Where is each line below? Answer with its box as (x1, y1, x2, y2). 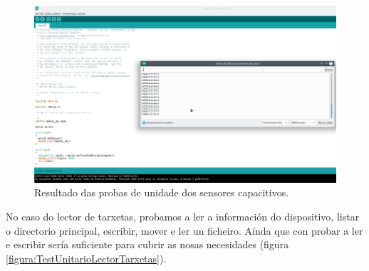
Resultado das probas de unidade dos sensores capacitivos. (34, 185, 289, 200)
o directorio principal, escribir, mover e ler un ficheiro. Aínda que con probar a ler (6, 223, 363, 238)
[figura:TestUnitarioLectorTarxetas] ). (6, 250, 167, 265)
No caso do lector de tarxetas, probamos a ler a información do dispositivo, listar (6, 209, 360, 224)
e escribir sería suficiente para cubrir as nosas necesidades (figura (6, 237, 289, 252)
